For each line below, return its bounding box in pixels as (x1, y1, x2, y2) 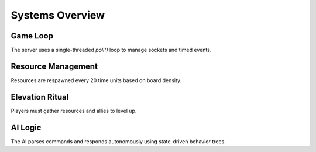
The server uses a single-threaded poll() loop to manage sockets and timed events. (11, 47, 212, 54)
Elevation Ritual (11, 92, 69, 102)
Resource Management (11, 61, 98, 71)
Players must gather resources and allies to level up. (11, 107, 137, 114)
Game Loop (11, 31, 54, 41)
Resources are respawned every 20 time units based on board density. (11, 76, 182, 84)
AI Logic (11, 122, 42, 132)
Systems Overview (11, 9, 105, 22)
